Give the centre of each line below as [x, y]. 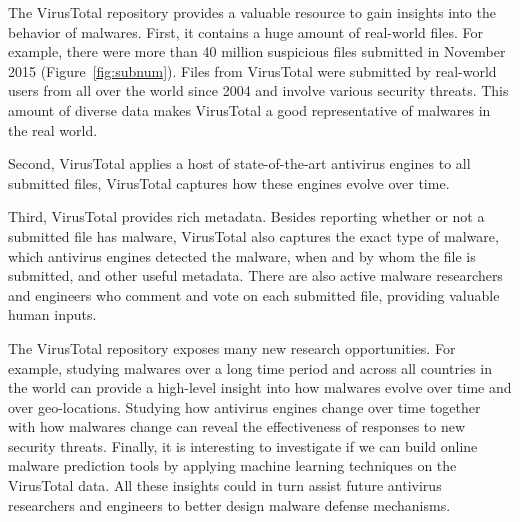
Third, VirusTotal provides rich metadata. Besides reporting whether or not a [246, 216]
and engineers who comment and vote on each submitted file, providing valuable [254, 294]
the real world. [53, 129]
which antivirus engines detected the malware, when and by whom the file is [242, 255]
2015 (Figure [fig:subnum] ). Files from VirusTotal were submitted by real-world [252, 70]
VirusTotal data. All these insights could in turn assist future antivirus [225, 485]
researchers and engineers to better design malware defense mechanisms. [229, 504]
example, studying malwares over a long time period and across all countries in [250, 367]
